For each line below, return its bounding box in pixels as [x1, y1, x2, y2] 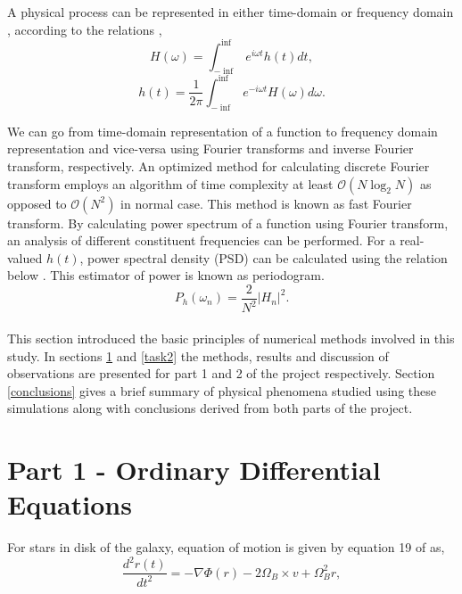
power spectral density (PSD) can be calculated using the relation [87, 248, 448, 267]
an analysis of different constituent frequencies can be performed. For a [7, 231, 396, 250]
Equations [7, 486, 132, 523]
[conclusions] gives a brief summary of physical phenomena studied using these [7, 381, 436, 400]
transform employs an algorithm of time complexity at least [7, 174, 334, 193]
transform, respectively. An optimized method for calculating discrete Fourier [7, 156, 430, 175]
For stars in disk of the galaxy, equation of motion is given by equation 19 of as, [7, 538, 445, 557]
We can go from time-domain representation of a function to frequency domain [7, 121, 438, 140]
